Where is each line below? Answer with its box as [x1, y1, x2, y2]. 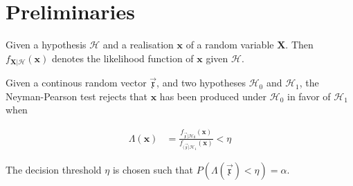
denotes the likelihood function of [51, 50, 194, 65]
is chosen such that [112, 162, 194, 176]
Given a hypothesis [6, 37, 87, 52]
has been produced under [159, 89, 267, 103]
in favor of [287, 89, 331, 103]
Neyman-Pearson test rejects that [6, 89, 148, 103]
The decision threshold [6, 162, 102, 176]
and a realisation [102, 37, 174, 52]
